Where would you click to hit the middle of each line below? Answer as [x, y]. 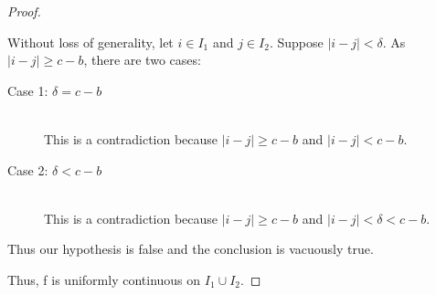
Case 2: [28, 169]
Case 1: [28, 90]
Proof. [24, 11]
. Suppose [296, 42]
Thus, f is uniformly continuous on [104, 279]
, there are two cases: [142, 60]
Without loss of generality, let [90, 42]
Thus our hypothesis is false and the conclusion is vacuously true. [191, 249]
